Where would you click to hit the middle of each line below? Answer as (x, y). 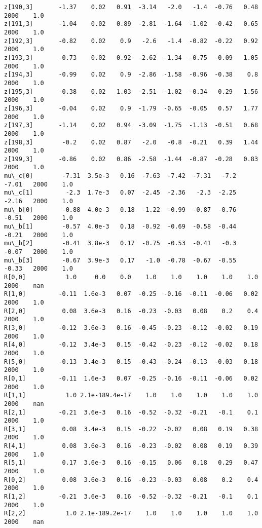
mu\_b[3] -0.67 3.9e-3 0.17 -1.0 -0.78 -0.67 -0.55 (120, 260)
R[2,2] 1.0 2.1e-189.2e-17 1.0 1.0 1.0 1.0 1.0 (131, 514)
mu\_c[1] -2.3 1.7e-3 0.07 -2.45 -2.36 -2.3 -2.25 (120, 193)
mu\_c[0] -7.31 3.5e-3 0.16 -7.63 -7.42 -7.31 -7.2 (120, 176)
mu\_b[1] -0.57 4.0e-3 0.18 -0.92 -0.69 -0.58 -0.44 (120, 227)
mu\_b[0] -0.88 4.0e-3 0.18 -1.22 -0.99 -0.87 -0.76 (120, 210)
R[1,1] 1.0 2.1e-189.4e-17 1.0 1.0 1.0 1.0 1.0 (131, 395)
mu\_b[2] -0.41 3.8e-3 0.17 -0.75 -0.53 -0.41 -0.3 (120, 243)
